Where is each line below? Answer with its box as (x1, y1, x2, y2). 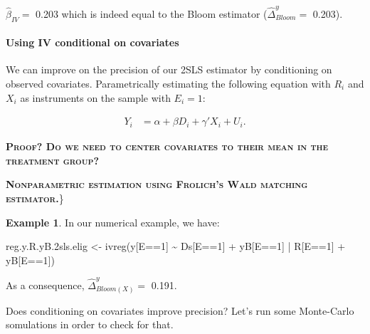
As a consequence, (6, 278, 85, 292)
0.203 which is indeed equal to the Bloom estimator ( (36, 6, 268, 21)
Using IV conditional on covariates (6, 35, 179, 50)
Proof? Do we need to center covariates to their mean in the (6, 139, 329, 154)
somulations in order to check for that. (6, 317, 174, 332)
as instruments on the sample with (20, 90, 171, 105)
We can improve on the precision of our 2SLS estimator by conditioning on (6, 62, 332, 77)
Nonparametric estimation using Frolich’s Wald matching (6, 177, 308, 192)
